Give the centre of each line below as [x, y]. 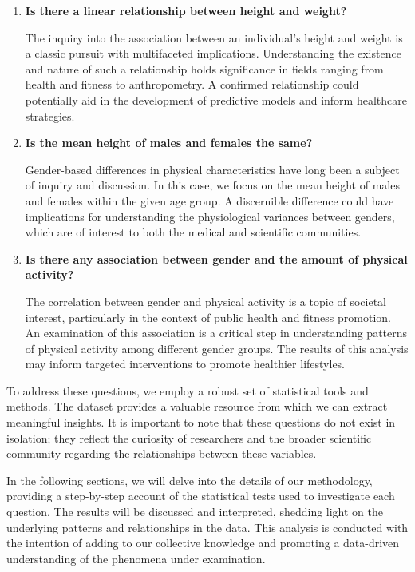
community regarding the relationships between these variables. [162, 453]
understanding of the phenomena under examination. [136, 558]
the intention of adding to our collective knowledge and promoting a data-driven [203, 543]
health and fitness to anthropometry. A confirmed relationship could [192, 84]
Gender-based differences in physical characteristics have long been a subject [212, 169]
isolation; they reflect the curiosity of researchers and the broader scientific [189, 437]
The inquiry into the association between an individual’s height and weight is [214, 37]
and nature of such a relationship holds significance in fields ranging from [204, 68]
